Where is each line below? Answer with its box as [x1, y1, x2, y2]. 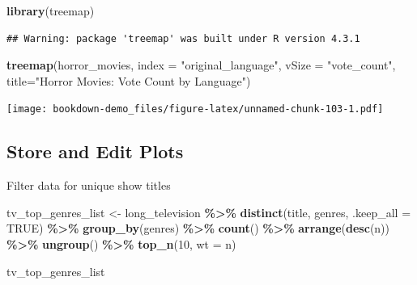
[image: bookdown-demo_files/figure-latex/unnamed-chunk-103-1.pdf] [6, 103, 384, 115]
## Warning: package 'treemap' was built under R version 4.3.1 [6, 32, 360, 44]
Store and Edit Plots [6, 139, 184, 164]
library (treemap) [6, 2, 95, 19]
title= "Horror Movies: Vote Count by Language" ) [6, 72, 251, 89]
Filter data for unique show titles [6, 177, 171, 194]
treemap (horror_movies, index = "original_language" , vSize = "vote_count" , [6, 57, 396, 73]
